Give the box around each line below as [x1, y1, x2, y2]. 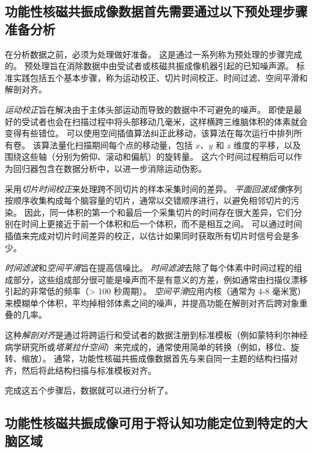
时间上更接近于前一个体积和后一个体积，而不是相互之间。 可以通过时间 [21, 217, 302, 230]
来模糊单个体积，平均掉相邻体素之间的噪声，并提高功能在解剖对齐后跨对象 [5, 296, 299, 309]
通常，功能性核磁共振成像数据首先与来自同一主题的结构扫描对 [53, 352, 298, 365]
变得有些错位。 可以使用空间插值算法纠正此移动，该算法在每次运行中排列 [5, 127, 294, 139]
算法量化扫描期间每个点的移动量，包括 [41, 138, 193, 151]
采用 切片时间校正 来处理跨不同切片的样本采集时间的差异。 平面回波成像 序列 [5, 182, 302, 195]
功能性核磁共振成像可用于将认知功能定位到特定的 [5, 413, 295, 432]
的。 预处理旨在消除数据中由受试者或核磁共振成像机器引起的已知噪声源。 [5, 59, 294, 72]
